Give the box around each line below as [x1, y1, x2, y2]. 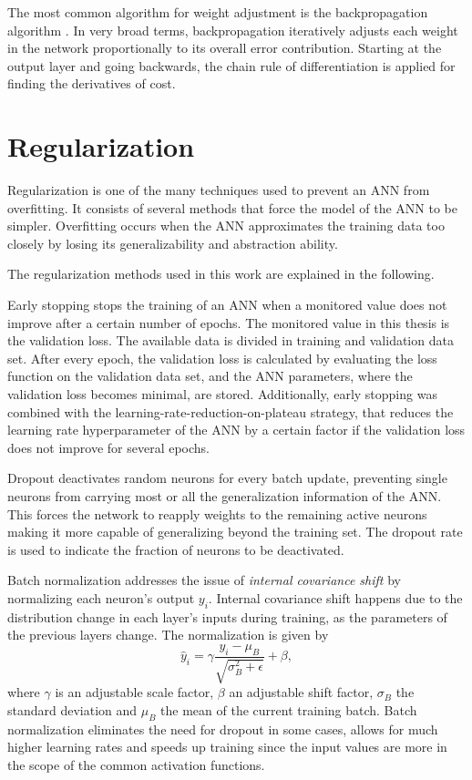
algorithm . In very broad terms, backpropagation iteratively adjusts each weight [7, 20, 458, 39]
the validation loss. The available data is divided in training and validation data [7, 331, 454, 350]
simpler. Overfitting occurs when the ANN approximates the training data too [7, 216, 445, 235]
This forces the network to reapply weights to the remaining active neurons [7, 504, 427, 523]
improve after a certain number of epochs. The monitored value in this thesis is [7, 313, 450, 332]
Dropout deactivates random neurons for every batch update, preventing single [7, 468, 447, 487]
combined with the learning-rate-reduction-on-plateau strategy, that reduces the [7, 402, 454, 421]
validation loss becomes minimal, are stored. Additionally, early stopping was [7, 385, 437, 404]
